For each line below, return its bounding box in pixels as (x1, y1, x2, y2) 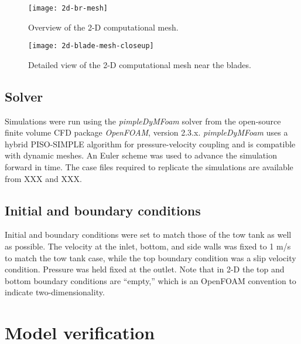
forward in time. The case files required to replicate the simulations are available (5, 161, 293, 173)
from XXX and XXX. (5, 172, 82, 184)
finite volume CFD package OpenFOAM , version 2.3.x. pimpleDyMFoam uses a (5, 126, 288, 139)
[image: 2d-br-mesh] (28, 4, 108, 12)
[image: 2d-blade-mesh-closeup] (28, 42, 154, 50)
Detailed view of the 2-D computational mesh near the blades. (28, 58, 251, 70)
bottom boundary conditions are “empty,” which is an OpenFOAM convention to (5, 274, 296, 286)
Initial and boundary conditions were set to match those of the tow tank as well (5, 228, 292, 241)
